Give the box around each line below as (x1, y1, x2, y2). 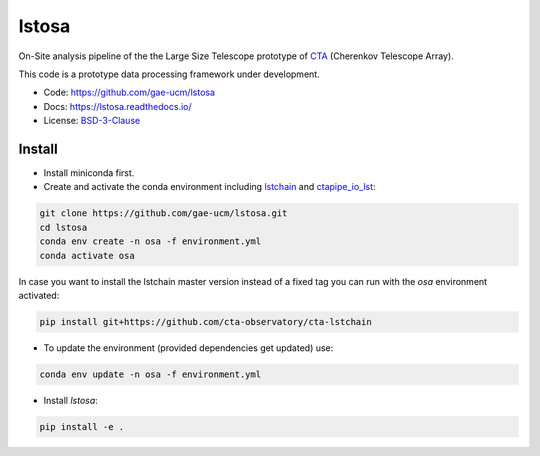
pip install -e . (39, 421, 125, 432)
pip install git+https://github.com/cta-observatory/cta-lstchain (39, 316, 372, 327)
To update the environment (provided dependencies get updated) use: (43, 341, 334, 354)
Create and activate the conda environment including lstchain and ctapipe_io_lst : (43, 181, 376, 193)
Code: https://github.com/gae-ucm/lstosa (43, 86, 215, 99)
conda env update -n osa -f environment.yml (39, 368, 262, 380)
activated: (18, 289, 60, 301)
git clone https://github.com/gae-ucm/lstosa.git (39, 208, 288, 219)
